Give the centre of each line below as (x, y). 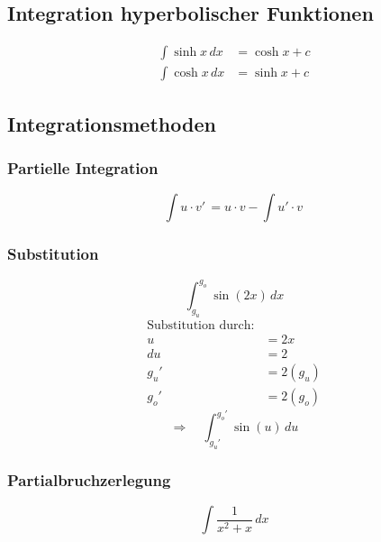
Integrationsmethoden (112, 123)
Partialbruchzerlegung (89, 480)
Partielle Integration (83, 167)
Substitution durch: (201, 325)
